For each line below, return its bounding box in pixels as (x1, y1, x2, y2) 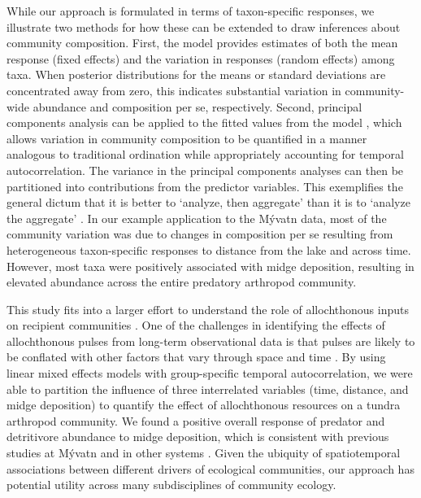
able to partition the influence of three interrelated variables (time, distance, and (7, 380, 409, 397)
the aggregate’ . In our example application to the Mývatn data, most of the (7, 209, 387, 226)
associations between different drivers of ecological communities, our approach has (7, 460, 414, 477)
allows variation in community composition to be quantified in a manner (7, 129, 367, 146)
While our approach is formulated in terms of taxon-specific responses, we (7, 2, 375, 19)
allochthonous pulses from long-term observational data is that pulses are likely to (7, 332, 415, 349)
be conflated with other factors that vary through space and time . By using (7, 348, 386, 365)
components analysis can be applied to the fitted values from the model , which (7, 114, 402, 131)
